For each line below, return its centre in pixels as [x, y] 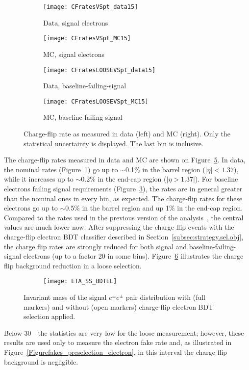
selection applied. [50, 316]
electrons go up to [31, 208]
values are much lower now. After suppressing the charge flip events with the [119, 227]
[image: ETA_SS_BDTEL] [80, 281]
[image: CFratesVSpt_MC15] [87, 39]
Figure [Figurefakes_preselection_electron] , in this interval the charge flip [116, 352]
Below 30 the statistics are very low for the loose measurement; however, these [124, 332]
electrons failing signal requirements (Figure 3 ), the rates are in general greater [123, 188]
